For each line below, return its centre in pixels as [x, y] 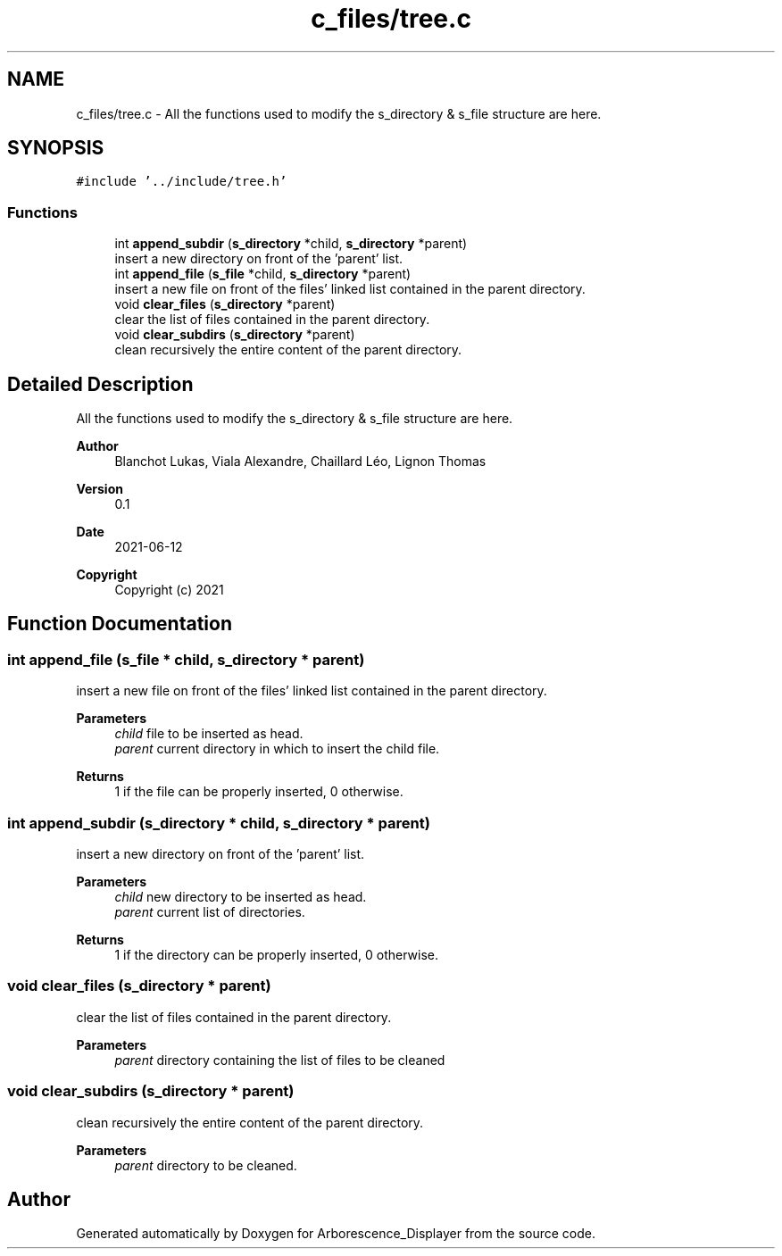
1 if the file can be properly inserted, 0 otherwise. [259, 792]
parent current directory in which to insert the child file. [277, 749]
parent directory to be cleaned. [206, 1165]
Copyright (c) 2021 [169, 590]
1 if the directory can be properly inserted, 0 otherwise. [277, 955]
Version [100, 489]
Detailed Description [100, 384]
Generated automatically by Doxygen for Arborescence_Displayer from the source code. [336, 1234]
